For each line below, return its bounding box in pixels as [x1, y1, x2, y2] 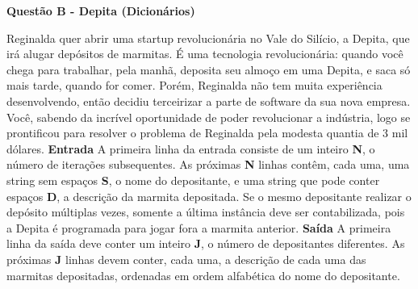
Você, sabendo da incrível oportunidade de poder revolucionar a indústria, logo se [6, 108, 411, 125]
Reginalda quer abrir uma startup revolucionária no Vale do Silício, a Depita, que [6, 29, 410, 46]
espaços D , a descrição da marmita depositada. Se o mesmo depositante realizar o [6, 187, 412, 204]
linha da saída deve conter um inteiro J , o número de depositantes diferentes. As [6, 235, 405, 252]
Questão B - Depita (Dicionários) [6, 2, 195, 19]
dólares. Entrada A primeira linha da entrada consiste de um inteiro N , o [6, 140, 375, 157]
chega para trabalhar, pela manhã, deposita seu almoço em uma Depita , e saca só [6, 61, 411, 77]
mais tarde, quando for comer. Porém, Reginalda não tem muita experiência [6, 77, 382, 94]
